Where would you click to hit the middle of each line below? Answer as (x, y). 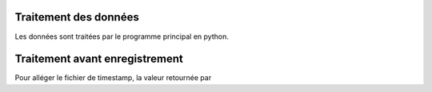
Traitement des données (77, 17)
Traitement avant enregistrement (99, 59)
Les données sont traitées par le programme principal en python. (122, 36)
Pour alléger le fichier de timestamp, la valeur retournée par (113, 78)
